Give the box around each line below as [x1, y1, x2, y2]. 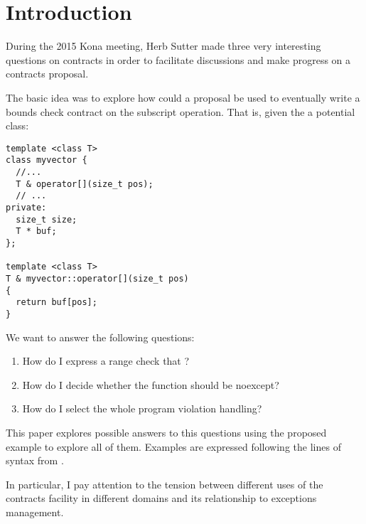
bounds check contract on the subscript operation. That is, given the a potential [6, 104, 355, 119]
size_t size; [16, 214, 77, 225]
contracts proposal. [6, 66, 89, 81]
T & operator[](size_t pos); [16, 178, 154, 189]
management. [6, 504, 64, 519]
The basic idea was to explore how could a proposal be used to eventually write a [6, 90, 360, 105]
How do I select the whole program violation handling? [22, 401, 262, 416]
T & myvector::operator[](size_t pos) [6, 273, 189, 284]
